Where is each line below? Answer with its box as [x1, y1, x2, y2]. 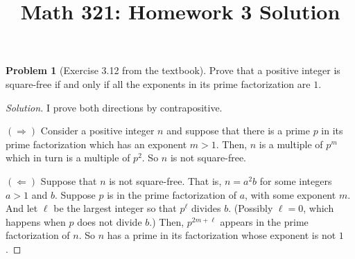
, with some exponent [245, 187, 336, 202]
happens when [6, 214, 66, 229]
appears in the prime [220, 214, 309, 229]
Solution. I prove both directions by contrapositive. [6, 100, 223, 114]
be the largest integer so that [53, 201, 177, 215]
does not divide [77, 214, 142, 229]
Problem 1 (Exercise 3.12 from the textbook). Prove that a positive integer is [6, 63, 340, 78]
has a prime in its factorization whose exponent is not [107, 228, 336, 242]
